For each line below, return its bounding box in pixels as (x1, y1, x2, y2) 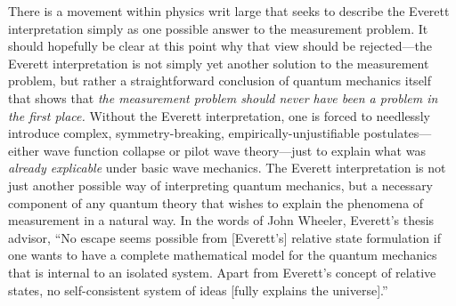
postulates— (363, 124, 432, 142)
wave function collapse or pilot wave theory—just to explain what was (43, 141, 426, 159)
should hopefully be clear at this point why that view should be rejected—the (8, 36, 432, 55)
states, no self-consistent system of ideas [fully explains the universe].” (8, 280, 388, 299)
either (8, 141, 40, 159)
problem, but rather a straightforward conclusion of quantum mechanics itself (8, 71, 432, 90)
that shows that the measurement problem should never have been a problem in (8, 88, 438, 107)
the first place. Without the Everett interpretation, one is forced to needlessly (8, 106, 430, 125)
